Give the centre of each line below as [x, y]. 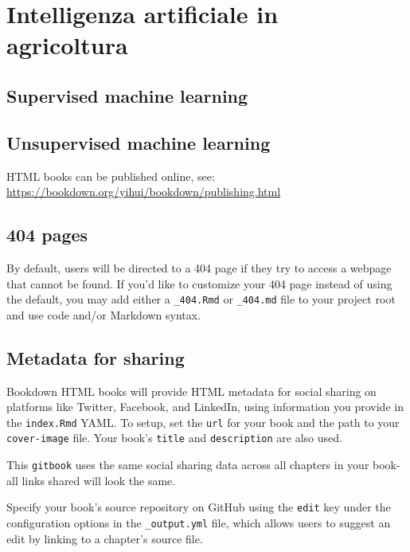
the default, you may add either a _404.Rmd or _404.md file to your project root [201, 299]
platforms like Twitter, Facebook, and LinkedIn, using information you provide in [205, 407]
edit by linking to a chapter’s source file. [105, 538]
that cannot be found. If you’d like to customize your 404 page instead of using [199, 283]
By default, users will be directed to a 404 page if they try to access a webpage [199, 267]
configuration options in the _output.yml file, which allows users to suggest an [199, 522]
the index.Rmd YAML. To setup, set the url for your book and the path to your [203, 422]
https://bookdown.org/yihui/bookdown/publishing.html [144, 192]
